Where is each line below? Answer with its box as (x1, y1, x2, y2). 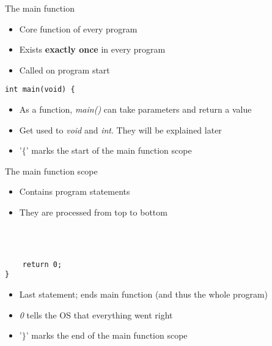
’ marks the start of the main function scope (26, 144, 192, 157)
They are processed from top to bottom (19, 206, 167, 218)
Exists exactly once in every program (19, 43, 166, 56)
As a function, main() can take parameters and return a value (19, 103, 252, 116)
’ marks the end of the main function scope (26, 329, 188, 342)
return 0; (22, 260, 62, 269)
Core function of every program (19, 22, 138, 35)
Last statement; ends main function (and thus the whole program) (19, 288, 268, 301)
